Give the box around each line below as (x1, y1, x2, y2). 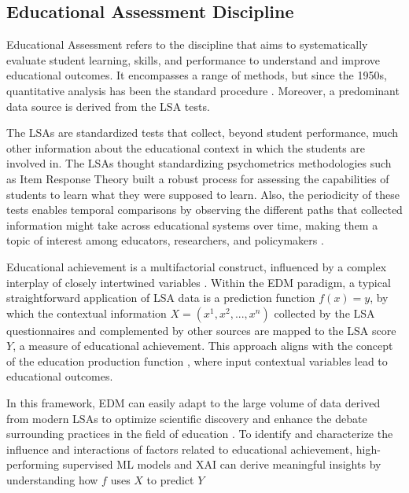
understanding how (6, 472, 98, 488)
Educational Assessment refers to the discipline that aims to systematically (6, 36, 368, 53)
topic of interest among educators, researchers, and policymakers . (6, 232, 324, 248)
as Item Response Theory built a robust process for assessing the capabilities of (6, 170, 389, 186)
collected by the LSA (274, 304, 375, 321)
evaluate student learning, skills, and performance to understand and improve (6, 51, 380, 68)
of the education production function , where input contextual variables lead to (6, 352, 388, 369)
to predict (146, 472, 194, 488)
